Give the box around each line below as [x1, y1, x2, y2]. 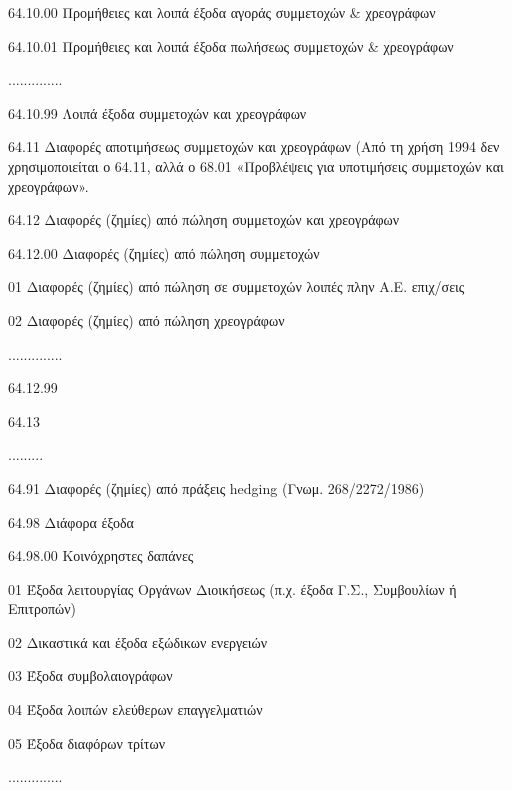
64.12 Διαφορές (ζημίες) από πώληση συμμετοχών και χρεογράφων [8, 209, 400, 230]
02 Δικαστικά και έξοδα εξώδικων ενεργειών [8, 631, 268, 652]
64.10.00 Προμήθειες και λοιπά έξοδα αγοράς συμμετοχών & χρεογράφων [8, 2, 436, 22]
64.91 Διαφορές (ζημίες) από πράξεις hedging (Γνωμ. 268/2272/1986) [8, 477, 425, 498]
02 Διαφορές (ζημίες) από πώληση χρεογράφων [8, 309, 285, 330]
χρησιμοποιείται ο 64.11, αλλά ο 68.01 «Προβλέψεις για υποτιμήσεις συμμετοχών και [8, 155, 504, 176]
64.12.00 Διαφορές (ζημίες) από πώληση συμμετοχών [8, 242, 320, 263]
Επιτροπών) [8, 598, 77, 619]
